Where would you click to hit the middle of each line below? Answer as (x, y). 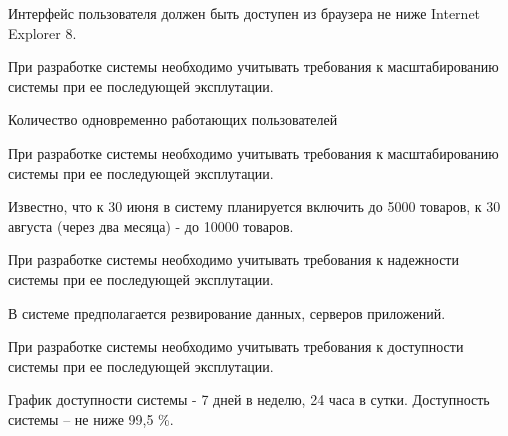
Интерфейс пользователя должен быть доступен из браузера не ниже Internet (244, 13)
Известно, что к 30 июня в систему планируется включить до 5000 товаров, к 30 (254, 206)
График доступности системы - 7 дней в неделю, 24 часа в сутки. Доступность (249, 399)
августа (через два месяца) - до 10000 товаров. (151, 225)
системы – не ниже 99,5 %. (91, 418)
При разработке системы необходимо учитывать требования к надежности (233, 259)
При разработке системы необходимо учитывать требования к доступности (236, 346)
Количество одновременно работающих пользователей (173, 119)
